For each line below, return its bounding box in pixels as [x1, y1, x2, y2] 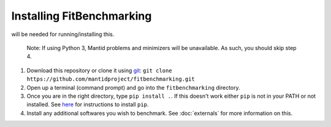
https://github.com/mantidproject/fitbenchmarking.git [26, 76, 196, 82]
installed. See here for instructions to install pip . [26, 101, 149, 108]
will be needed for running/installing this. [11, 31, 115, 38]
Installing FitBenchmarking [11, 9, 152, 23]
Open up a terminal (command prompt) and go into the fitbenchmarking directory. [26, 84, 240, 91]
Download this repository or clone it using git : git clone [26, 67, 172, 74]
